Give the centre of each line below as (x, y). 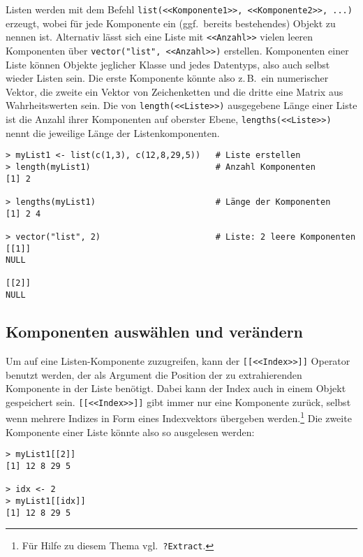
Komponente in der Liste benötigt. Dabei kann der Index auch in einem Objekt (176, 388)
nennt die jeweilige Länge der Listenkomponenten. (113, 132)
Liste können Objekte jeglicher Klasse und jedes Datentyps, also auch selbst (168, 64)
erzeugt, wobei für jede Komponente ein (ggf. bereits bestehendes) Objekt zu (171, 23)
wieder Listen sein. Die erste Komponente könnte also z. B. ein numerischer (167, 78)
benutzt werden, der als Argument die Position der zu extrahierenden (154, 374)
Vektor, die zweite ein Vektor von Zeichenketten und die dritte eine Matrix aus (175, 91)
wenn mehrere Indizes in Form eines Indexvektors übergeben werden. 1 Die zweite (179, 417)
